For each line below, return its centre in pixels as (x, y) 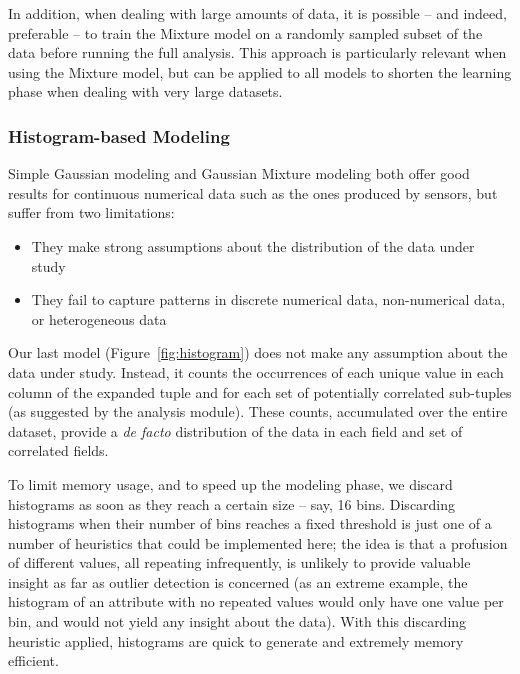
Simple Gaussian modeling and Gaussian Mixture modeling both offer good (239, 173)
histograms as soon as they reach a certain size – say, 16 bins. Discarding (232, 503)
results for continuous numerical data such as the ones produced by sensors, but (253, 192)
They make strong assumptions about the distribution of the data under (253, 245)
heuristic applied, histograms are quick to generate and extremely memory (236, 640)
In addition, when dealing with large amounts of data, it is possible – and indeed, (257, 13)
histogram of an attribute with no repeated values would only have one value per (256, 601)
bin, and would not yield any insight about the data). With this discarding (237, 621)
